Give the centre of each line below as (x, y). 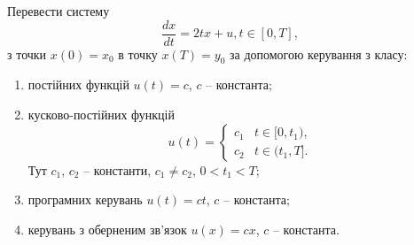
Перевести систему (59, 11)
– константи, (117, 169)
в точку (138, 54)
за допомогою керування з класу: (318, 54)
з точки (27, 54)
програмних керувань (85, 199)
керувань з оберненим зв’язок (107, 229)
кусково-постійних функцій (101, 115)
